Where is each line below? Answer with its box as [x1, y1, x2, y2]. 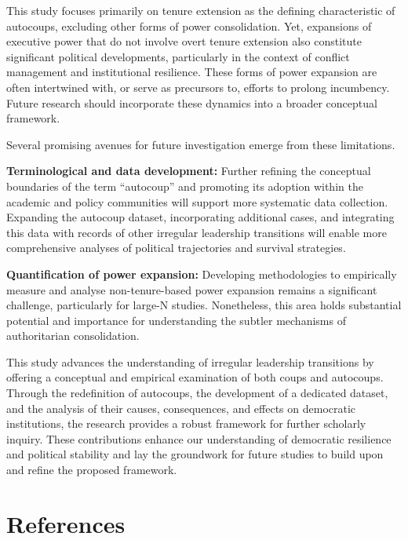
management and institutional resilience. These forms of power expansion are [6, 64, 377, 80]
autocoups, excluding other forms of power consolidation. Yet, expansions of [6, 17, 372, 34]
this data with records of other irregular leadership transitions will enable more [6, 224, 387, 240]
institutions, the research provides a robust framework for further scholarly [6, 415, 366, 432]
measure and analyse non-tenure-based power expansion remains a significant [6, 281, 377, 297]
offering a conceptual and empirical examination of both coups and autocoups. [6, 369, 384, 385]
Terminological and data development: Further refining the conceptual [6, 162, 371, 179]
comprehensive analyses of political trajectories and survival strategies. [6, 239, 346, 256]
